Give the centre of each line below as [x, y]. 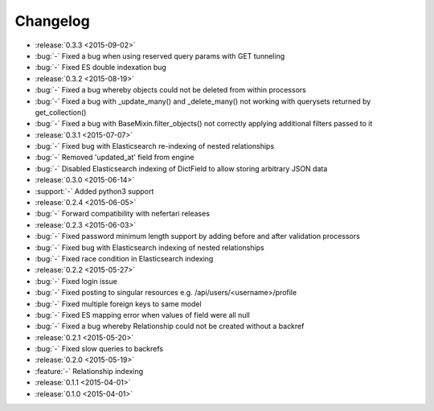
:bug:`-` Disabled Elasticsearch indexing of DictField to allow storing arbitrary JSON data [181, 168]
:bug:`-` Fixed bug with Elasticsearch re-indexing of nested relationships [155, 146]
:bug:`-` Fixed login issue [76, 281]
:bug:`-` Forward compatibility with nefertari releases [123, 214]
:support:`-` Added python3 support [94, 191]
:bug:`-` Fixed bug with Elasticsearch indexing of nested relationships [149, 247]
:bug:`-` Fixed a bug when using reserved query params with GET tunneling [160, 55]
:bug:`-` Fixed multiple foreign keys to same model [118, 304]
